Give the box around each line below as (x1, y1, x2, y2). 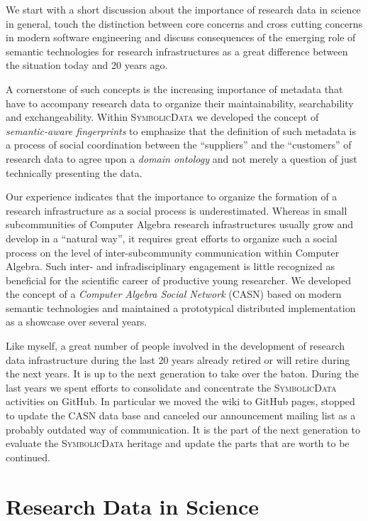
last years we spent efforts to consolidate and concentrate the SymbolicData (6, 380, 337, 394)
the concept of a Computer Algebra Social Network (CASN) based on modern (6, 286, 342, 301)
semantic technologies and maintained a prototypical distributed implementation (6, 300, 356, 315)
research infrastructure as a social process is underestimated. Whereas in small (6, 203, 347, 217)
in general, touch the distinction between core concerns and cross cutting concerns (6, 16, 362, 31)
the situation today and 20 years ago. (6, 58, 168, 72)
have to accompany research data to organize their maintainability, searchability (6, 95, 354, 110)
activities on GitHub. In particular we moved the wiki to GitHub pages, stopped (6, 394, 355, 409)
